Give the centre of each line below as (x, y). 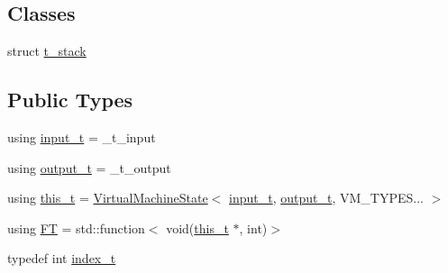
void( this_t (197, 227)
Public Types (70, 100)
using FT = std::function (76, 227)
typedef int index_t (62, 258)
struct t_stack (47, 51)
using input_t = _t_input (82, 137)
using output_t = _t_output (89, 167)
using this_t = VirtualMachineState (108, 198)
